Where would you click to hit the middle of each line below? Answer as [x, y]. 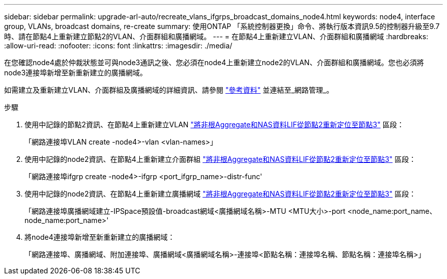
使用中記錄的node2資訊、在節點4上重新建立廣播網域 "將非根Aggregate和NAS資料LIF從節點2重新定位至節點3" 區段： [220, 194]
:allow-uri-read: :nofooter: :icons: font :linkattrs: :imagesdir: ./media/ [118, 46]
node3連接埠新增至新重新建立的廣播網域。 [76, 73]
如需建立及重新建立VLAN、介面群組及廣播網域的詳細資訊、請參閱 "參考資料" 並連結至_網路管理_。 [169, 90]
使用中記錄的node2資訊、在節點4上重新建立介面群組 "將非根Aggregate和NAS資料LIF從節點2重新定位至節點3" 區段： [220, 159]
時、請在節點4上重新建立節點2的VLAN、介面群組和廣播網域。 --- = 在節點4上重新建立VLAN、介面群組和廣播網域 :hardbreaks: [216, 36]
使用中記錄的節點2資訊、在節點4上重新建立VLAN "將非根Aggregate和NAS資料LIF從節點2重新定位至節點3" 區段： [214, 124]
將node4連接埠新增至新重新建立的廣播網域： [100, 237]
